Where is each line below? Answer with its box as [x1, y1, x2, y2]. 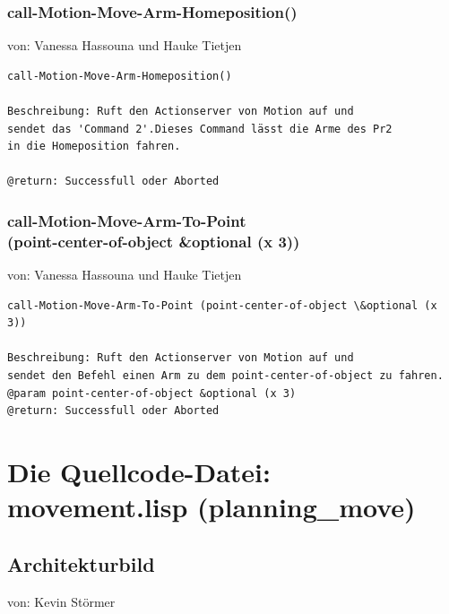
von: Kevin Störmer [7, 592, 116, 610]
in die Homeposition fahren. [7, 140, 181, 153]
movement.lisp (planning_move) [7, 489, 416, 525]
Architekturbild [7, 549, 155, 577]
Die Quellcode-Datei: [7, 454, 271, 490]
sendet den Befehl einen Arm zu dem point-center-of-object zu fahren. [7, 369, 444, 383]
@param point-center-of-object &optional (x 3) [7, 386, 297, 400]
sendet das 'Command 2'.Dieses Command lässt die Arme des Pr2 [7, 122, 393, 135]
